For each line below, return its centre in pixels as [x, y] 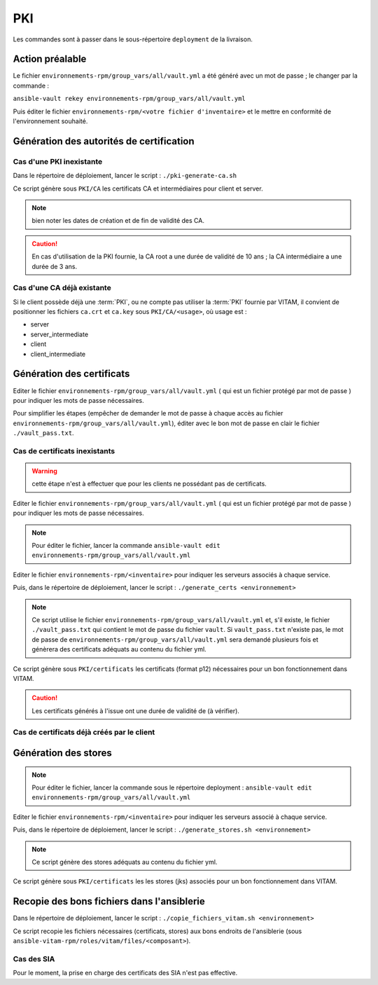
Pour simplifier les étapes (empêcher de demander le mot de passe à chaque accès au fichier [148, 413]
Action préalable [50, 59]
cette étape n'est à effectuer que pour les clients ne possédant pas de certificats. [149, 484]
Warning [44, 471]
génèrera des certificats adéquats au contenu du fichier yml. [119, 649]
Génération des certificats [71, 374]
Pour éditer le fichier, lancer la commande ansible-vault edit [126, 545]
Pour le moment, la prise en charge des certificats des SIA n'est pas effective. [125, 973]
